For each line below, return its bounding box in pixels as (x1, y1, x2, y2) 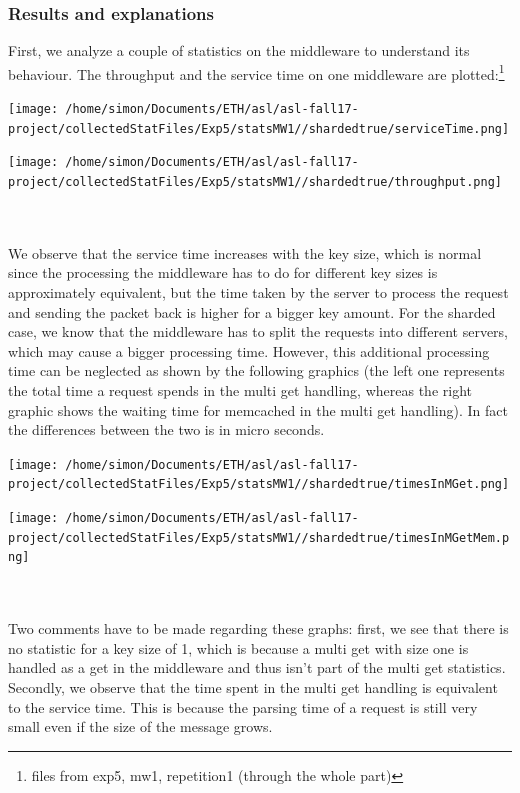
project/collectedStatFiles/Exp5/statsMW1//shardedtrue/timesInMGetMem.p (8, 530, 510, 545)
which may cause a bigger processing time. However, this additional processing (8, 340, 490, 361)
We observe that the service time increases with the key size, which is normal (8, 242, 482, 263)
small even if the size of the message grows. (8, 716, 273, 737)
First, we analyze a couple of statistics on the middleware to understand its (8, 40, 470, 61)
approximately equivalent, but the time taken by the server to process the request (8, 282, 509, 303)
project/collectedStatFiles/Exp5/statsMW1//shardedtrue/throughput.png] (8, 175, 502, 190)
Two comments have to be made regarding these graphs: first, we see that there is (8, 618, 509, 639)
